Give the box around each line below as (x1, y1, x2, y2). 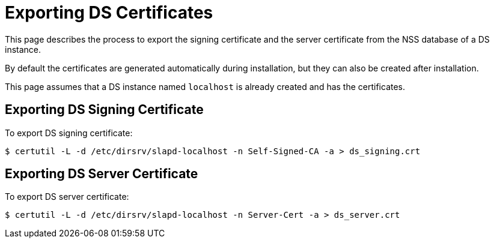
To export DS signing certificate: (5, 127, 133, 138)
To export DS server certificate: (5, 191, 129, 202)
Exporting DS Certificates (5, 2, 213, 23)
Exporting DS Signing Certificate (5, 102, 204, 118)
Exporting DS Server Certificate (5, 166, 198, 182)
